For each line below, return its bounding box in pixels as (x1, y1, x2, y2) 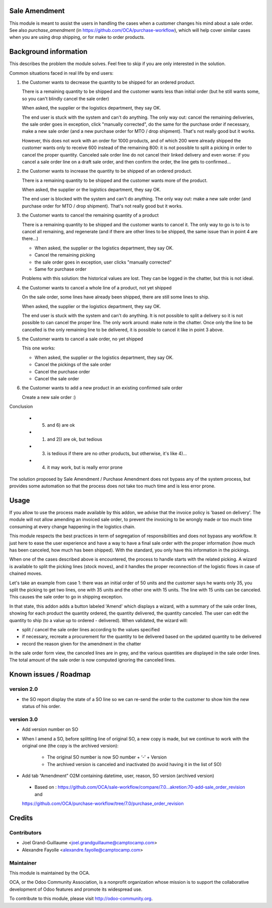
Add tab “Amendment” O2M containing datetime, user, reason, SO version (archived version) (22, 773, 215, 779)
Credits (9, 814, 33, 823)
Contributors (9, 829, 42, 836)
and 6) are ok (47, 422, 75, 428)
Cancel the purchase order (34, 369, 90, 375)
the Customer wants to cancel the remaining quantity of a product (22, 212, 159, 218)
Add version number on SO (22, 726, 79, 732)
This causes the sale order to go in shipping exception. (9, 594, 123, 600)
